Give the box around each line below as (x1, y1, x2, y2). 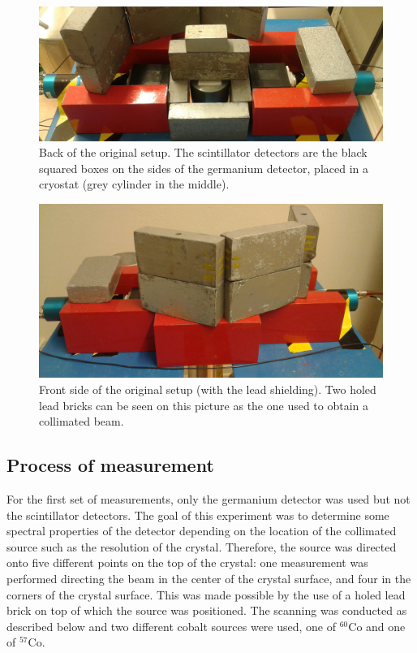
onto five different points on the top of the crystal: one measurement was (6, 554, 368, 571)
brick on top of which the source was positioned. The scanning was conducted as (6, 602, 407, 619)
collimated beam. (39, 413, 124, 430)
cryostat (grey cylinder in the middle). (39, 175, 230, 192)
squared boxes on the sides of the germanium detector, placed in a (39, 159, 369, 176)
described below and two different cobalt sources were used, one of (6, 617, 337, 634)
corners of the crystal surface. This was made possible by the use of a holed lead (6, 586, 406, 603)
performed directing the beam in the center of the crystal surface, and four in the (6, 570, 411, 587)
